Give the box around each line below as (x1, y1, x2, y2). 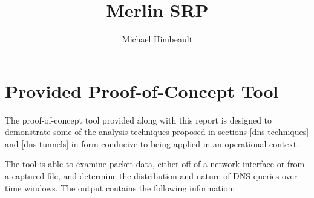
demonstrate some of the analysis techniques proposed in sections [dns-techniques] (5, 125, 309, 138)
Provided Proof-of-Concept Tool (5, 78, 279, 103)
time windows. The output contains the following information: (5, 181, 235, 194)
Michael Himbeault (122, 33, 193, 45)
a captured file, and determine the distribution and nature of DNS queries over (5, 170, 298, 182)
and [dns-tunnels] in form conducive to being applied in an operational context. (5, 137, 299, 150)
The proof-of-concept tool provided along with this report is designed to (5, 113, 272, 126)
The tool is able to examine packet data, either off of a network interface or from (5, 157, 305, 170)
